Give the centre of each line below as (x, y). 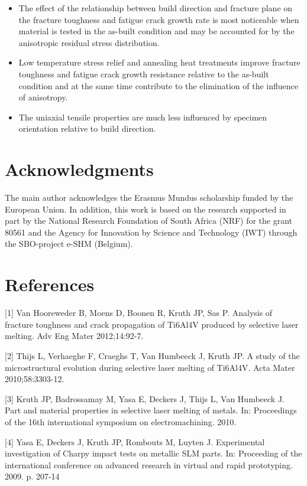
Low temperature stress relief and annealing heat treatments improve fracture (159, 62)
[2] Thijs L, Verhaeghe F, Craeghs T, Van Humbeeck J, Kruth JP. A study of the (152, 355)
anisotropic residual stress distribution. (89, 42)
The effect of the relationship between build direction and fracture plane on (156, 8)
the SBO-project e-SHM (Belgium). (69, 244)
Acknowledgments (79, 169)
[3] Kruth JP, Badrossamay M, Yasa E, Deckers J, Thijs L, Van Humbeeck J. (145, 398)
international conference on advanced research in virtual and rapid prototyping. (149, 464)
